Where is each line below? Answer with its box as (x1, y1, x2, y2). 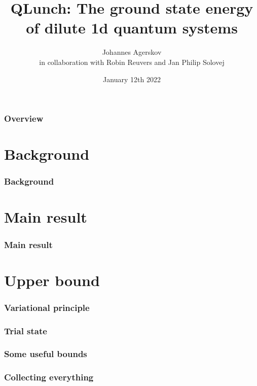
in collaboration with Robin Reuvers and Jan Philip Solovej (39, 56, 225, 67)
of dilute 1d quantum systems (26, 17, 238, 38)
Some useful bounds (4, 347, 87, 360)
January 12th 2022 (103, 74, 161, 84)
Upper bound (4, 269, 100, 290)
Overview (4, 112, 44, 125)
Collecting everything (4, 371, 94, 383)
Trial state (4, 324, 47, 337)
